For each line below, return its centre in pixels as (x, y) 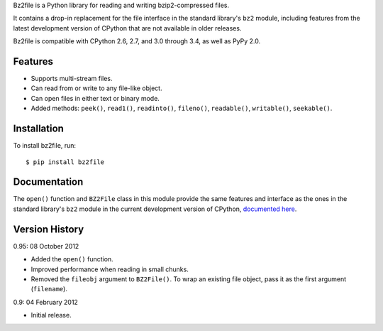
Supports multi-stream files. (72, 79)
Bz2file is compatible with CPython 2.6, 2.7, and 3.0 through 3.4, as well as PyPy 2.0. (137, 41)
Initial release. (51, 315)
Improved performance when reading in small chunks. (110, 269)
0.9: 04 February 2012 (45, 302)
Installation (38, 129)
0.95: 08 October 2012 (46, 246)
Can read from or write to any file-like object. (96, 88)
